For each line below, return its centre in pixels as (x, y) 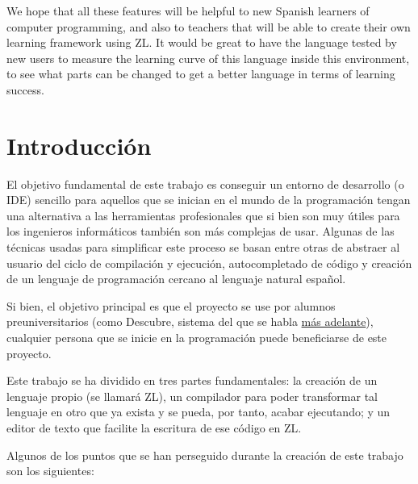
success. (25, 89)
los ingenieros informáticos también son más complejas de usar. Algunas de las (201, 231)
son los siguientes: (50, 471)
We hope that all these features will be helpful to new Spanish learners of (188, 10)
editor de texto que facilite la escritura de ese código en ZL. (154, 428)
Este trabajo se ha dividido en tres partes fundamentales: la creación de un (192, 380)
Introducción (79, 145)
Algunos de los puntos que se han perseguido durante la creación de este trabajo (205, 455)
